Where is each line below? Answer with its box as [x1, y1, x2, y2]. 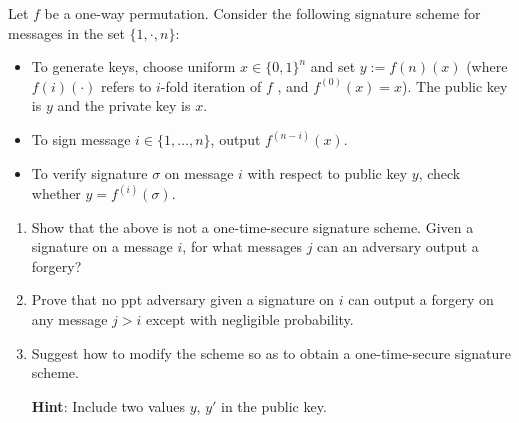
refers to [101, 75, 152, 96]
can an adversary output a [317, 236, 479, 257]
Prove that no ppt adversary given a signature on [31, 289, 335, 310]
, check [418, 163, 461, 183]
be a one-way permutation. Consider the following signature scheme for [44, 3, 481, 23]
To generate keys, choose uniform [31, 56, 236, 77]
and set [310, 56, 356, 77]
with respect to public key [247, 163, 408, 183]
